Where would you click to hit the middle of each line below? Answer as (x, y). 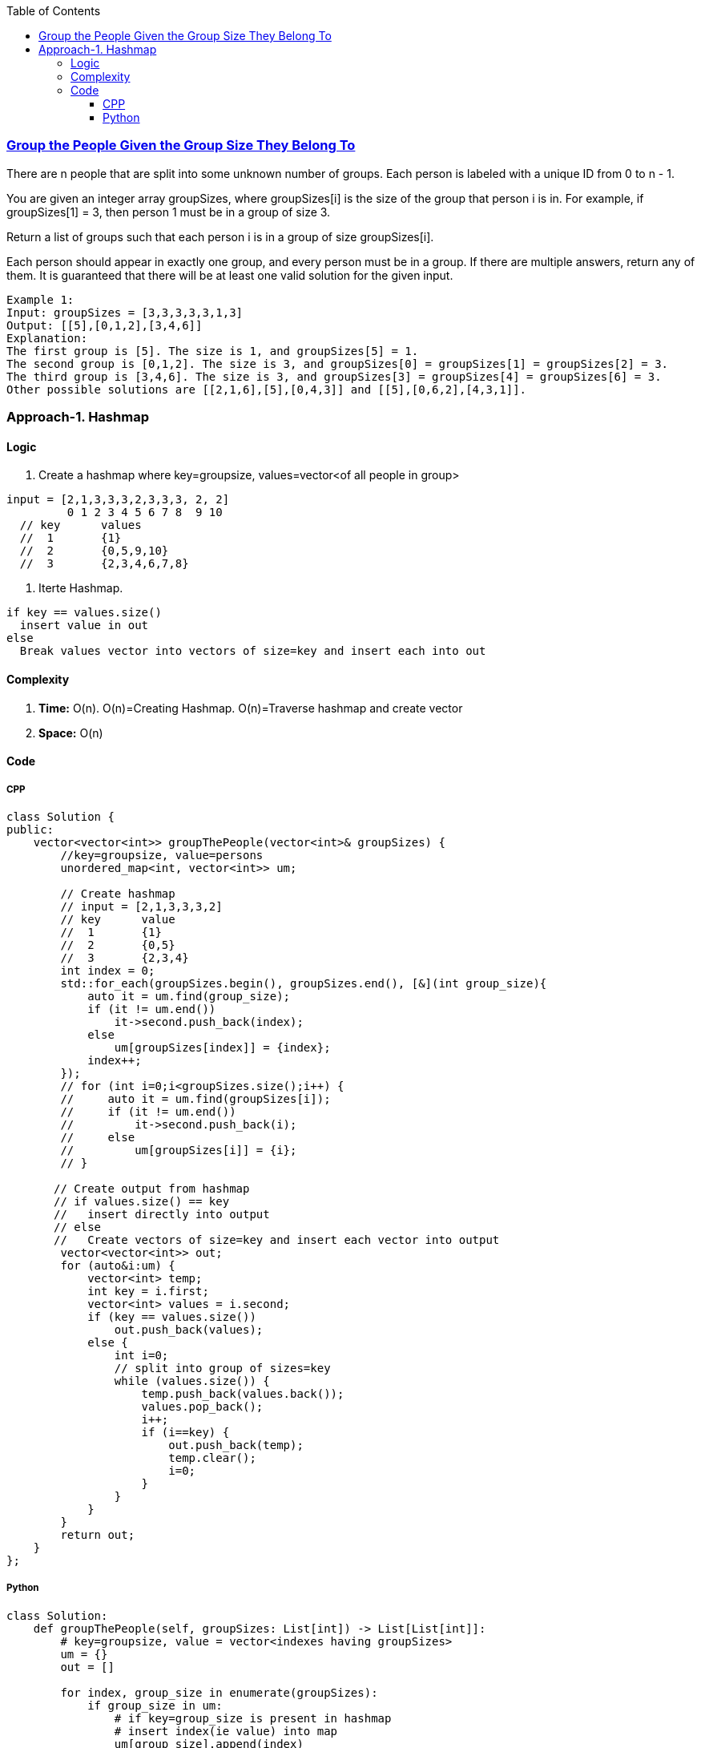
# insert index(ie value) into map (226, 1731)
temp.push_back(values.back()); (243, 1393)
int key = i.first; (148, 1291)
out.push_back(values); (189, 1329)
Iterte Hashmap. (81, 588)
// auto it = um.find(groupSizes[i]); (195, 1098)
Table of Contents (54, 11)
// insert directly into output (162, 1214)
